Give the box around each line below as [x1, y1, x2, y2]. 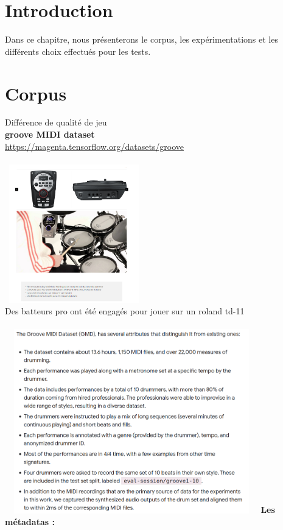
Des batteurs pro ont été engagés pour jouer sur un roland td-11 [5, 305, 245, 317]
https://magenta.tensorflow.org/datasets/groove [5, 140, 184, 152]
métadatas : [5, 515, 55, 528]
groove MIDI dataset [5, 128, 95, 141]
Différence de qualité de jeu [5, 116, 107, 129]
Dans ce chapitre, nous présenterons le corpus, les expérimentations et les [5, 33, 278, 46]
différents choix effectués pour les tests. [5, 44, 151, 57]
